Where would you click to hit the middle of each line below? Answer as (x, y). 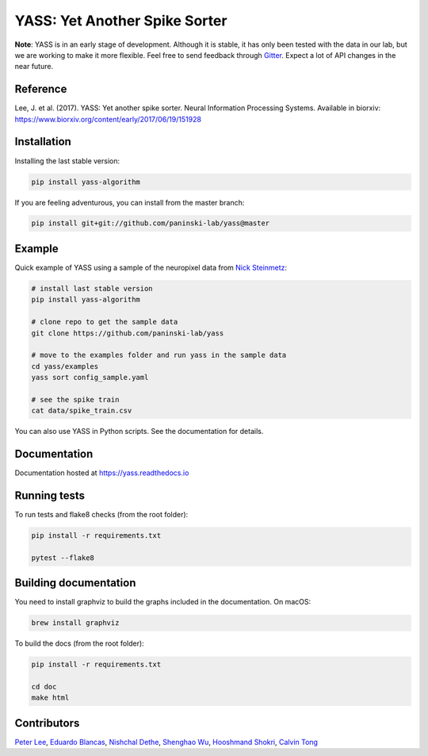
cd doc (44, 687)
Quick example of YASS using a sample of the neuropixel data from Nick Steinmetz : (151, 267)
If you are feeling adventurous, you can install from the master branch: (130, 202)
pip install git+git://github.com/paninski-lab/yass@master (151, 223)
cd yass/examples (65, 366)
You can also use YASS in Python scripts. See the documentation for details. (139, 432)
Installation (43, 142)
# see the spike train (75, 399)
